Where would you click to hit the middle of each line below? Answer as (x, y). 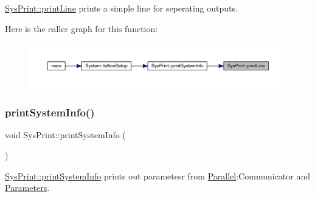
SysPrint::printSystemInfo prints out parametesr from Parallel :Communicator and (157, 175)
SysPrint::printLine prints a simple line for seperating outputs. (121, 8)
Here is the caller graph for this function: (81, 28)
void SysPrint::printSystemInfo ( (65, 135)
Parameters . (27, 188)
